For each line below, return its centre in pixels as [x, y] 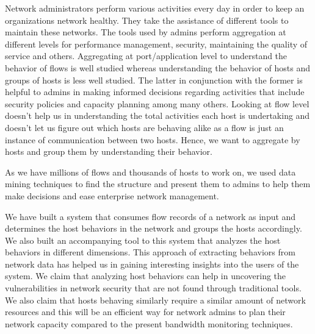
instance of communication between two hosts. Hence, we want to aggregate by [153, 139]
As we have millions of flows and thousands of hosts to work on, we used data [150, 172]
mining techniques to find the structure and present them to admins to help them [158, 184]
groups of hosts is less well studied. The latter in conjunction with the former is [154, 80]
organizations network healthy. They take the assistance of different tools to [147, 20]
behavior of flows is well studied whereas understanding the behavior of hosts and [158, 67]
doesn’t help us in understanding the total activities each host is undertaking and [157, 115]
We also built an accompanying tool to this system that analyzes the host [143, 240]
